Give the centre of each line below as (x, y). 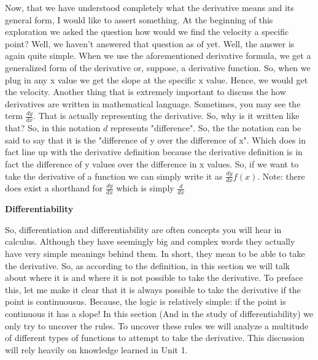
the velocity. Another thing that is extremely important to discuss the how (145, 92)
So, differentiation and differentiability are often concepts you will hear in (143, 229)
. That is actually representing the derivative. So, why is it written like (166, 116)
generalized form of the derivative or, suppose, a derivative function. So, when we (158, 67)
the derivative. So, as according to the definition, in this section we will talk (148, 265)
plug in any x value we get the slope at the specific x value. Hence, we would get (157, 79)
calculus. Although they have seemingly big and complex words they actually (150, 241)
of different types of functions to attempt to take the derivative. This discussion (155, 338)
